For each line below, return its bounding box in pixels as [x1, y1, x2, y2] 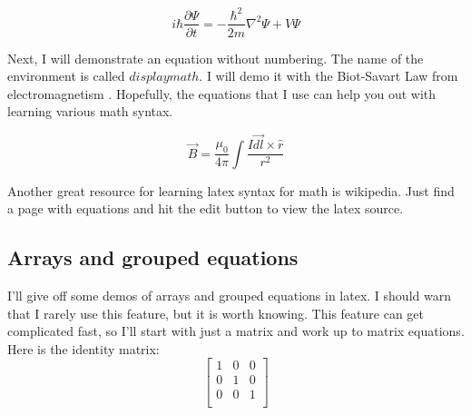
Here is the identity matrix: [7, 339, 160, 358]
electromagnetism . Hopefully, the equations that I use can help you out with [7, 84, 437, 103]
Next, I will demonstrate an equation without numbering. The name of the [7, 48, 424, 67]
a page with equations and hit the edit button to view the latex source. [7, 199, 404, 218]
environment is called [7, 66, 125, 85]
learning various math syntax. [7, 102, 173, 121]
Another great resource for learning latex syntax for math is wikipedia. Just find [7, 181, 455, 200]
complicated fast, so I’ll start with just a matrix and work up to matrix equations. [7, 321, 465, 341]
